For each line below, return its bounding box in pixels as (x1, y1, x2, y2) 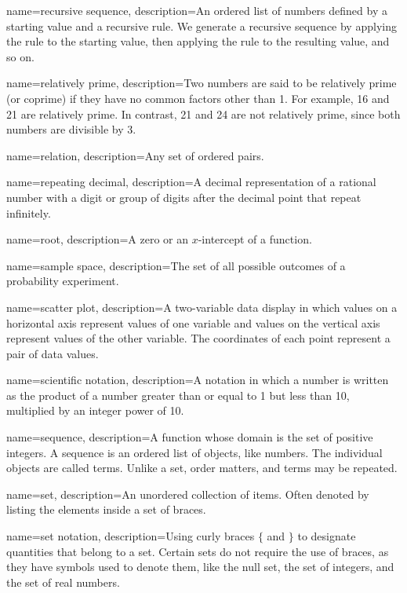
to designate (297, 528, 356, 544)
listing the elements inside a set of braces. (6, 501, 206, 518)
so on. (6, 48, 35, 64)
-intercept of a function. (198, 231, 312, 247)
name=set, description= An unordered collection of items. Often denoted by (6, 485, 369, 502)
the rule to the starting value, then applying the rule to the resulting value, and (6, 33, 390, 49)
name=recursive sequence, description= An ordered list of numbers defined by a (6, 2, 387, 18)
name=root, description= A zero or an (6, 231, 189, 247)
